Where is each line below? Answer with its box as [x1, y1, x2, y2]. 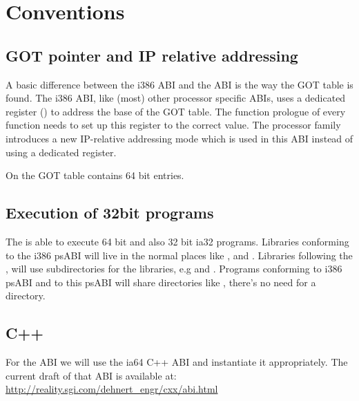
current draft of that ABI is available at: [6, 368, 177, 382]
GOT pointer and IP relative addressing [6, 44, 298, 66]
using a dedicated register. [6, 144, 117, 159]
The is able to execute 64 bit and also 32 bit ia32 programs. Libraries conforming [6, 234, 349, 248]
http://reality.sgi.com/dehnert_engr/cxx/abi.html [6, 382, 218, 396]
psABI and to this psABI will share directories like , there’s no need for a [6, 274, 316, 289]
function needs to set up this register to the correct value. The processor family [6, 118, 341, 132]
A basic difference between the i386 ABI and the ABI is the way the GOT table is [6, 77, 353, 91]
